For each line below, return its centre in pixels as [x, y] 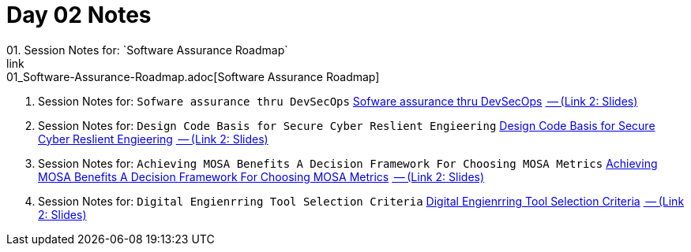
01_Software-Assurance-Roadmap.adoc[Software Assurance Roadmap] [193, 76]
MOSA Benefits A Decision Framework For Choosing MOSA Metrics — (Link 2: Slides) [261, 176]
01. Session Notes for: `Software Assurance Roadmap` [147, 50]
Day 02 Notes [79, 15]
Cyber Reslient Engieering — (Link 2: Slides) [153, 139]
